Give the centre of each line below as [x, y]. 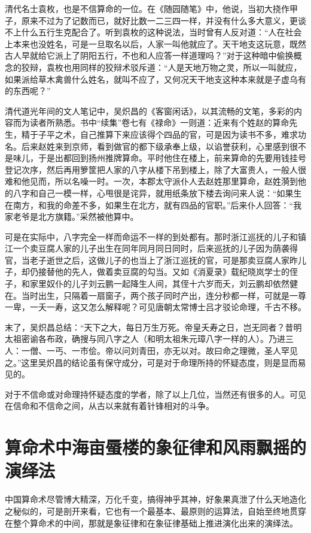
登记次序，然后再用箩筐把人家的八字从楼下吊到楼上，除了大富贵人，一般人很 [155, 169]
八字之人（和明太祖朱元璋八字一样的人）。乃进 [195, 339]
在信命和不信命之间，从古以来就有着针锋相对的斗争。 [109, 406]
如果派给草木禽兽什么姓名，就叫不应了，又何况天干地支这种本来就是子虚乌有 [155, 79]
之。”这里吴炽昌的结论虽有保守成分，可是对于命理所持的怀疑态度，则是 [143, 362]
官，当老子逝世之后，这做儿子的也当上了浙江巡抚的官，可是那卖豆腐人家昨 [151, 260]
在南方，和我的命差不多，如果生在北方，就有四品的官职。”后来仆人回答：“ [149, 205]
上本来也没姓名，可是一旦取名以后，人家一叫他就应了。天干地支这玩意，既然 [155, 43]
